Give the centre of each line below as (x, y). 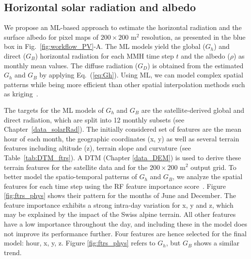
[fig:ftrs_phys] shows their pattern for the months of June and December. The (120, 195)
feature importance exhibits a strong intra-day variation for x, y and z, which (119, 205)
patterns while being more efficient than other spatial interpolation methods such (125, 84)
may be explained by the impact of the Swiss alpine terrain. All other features (120, 214)
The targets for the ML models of (54, 110)
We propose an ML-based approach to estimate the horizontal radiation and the (123, 27)
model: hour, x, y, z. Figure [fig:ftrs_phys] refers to (80, 243)
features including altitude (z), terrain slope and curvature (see (97, 148)
